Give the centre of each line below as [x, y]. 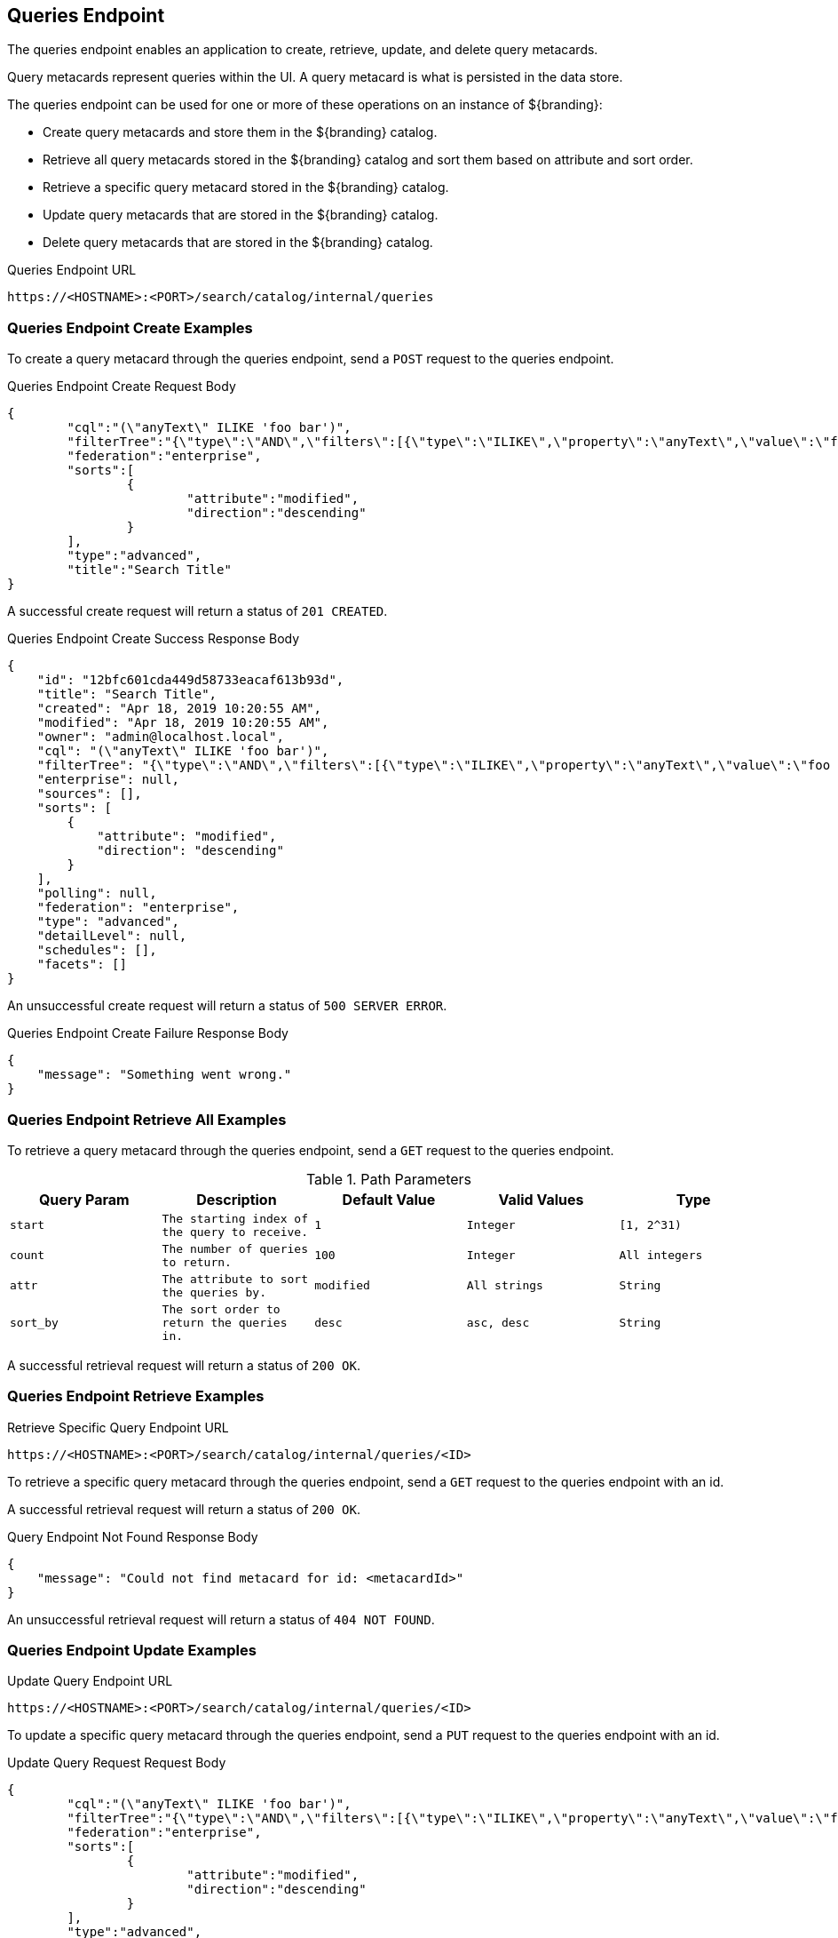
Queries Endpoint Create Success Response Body [154, 639]
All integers [661, 1256]
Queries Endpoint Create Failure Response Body [148, 1033]
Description [237, 1199]
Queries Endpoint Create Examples [130, 327]
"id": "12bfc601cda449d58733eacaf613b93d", [190, 680]
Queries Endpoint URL [72, 270]
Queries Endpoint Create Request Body [122, 387]
